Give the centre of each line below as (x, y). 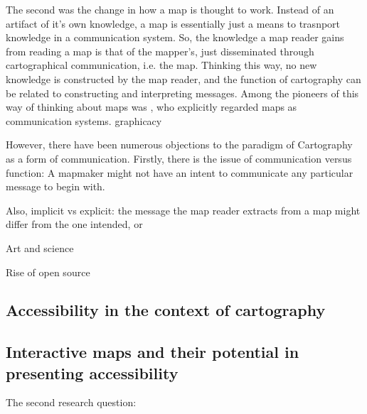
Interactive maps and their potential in (153, 352)
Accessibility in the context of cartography (166, 310)
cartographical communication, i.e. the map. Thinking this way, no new (161, 65)
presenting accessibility (92, 372)
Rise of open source (48, 272)
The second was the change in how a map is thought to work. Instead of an (170, 9)
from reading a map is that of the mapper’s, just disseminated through (160, 51)
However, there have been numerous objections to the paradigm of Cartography (179, 145)
